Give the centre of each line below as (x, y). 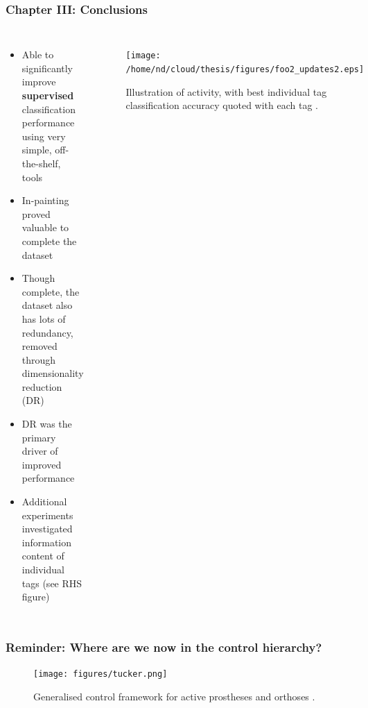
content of (43, 556)
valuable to (45, 227)
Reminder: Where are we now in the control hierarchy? (164, 647)
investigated (47, 529)
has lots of (44, 318)
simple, (37, 150)
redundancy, (47, 332)
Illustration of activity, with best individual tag (226, 91)
